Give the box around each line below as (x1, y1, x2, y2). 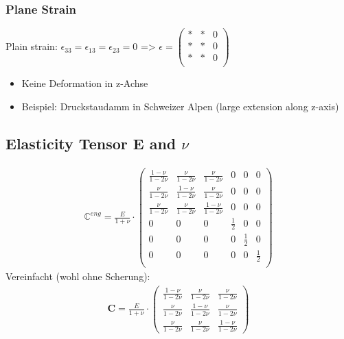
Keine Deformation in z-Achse (21, 76, 148, 90)
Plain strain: (5, 39, 58, 53)
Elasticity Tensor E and (5, 132, 176, 153)
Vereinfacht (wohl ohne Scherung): (5, 269, 150, 284)
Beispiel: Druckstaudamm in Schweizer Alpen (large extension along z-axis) (21, 99, 339, 113)
